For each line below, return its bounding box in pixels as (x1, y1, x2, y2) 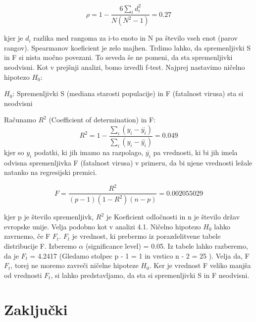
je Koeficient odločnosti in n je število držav (106, 212, 240, 222)
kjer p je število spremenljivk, (4, 212, 94, 222)
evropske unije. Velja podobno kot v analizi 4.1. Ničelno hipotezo (4, 221, 201, 231)
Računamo (4, 114, 36, 125)
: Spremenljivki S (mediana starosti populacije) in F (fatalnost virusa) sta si (12, 88, 244, 99)
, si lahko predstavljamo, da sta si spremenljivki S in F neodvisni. (51, 269, 250, 280)
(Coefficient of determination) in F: (49, 114, 156, 125)
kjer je (4, 33, 23, 43)
